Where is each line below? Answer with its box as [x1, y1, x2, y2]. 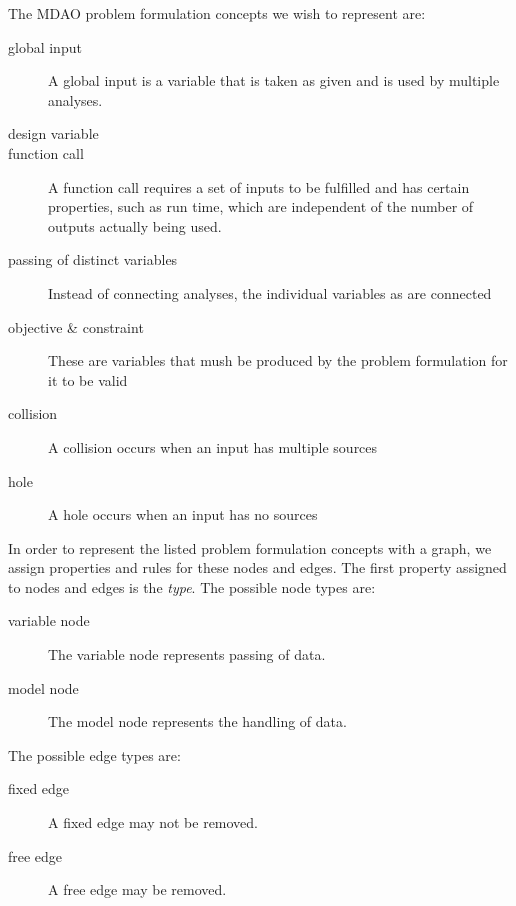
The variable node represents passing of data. [48, 644, 326, 665]
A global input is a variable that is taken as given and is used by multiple [48, 70, 500, 91]
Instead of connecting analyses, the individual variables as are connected [48, 282, 492, 303]
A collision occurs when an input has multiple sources [48, 436, 378, 457]
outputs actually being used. [48, 215, 222, 236]
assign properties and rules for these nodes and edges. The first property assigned [8, 557, 507, 578]
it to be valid [48, 369, 128, 390]
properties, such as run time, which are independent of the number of [48, 196, 474, 217]
